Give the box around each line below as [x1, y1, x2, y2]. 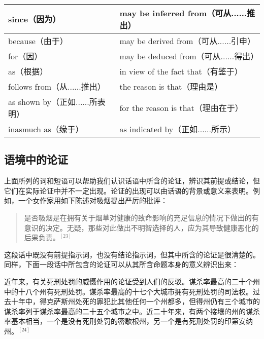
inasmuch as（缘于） [8, 123, 84, 135]
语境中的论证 [4, 152, 68, 167]
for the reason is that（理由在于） [119, 102, 243, 114]
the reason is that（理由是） [119, 81, 223, 92]
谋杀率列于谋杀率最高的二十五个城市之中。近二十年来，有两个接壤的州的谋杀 [4, 306, 260, 316]
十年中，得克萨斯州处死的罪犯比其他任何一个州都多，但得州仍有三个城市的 [11, 296, 260, 307]
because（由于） [8, 35, 68, 47]
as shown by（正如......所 [8, 96, 97, 107]
